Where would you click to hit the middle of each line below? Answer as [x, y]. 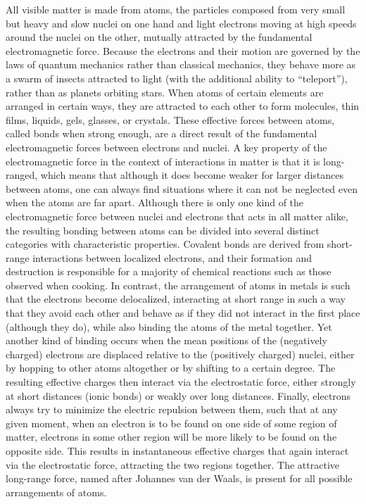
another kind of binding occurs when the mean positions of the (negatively [166, 340]
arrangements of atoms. [56, 492]
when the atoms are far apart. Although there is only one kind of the [155, 202]
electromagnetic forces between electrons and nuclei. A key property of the [166, 147]
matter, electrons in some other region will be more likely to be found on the [171, 437]
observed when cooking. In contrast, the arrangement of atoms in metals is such [178, 285]
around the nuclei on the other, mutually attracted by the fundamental [159, 37]
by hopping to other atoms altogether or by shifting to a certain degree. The [171, 368]
